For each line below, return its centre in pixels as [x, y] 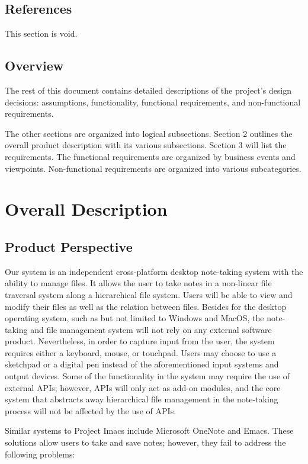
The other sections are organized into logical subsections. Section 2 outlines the [149, 133]
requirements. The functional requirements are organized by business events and [150, 156]
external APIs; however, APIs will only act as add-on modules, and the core [143, 387]
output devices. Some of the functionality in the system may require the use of [147, 376]
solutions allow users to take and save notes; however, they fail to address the [145, 442]
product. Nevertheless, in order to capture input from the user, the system [140, 341]
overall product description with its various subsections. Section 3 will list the [146, 145]
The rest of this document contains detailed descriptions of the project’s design [148, 90]
